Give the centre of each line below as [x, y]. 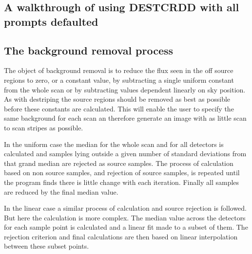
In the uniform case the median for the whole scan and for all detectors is [114, 144]
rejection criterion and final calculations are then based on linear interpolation [121, 236]
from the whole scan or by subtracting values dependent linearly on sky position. [125, 89]
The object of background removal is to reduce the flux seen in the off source [119, 70]
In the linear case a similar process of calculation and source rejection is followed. [126, 208]
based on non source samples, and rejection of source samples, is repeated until [122, 172]
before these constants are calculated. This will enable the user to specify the [119, 108]
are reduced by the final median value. [61, 191]
